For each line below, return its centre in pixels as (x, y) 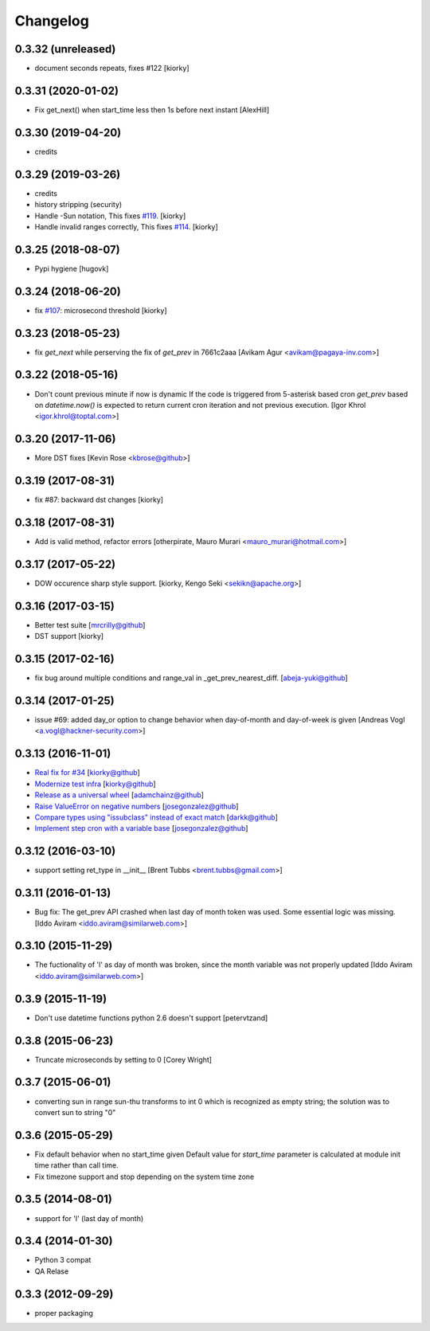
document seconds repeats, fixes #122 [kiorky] (112, 69)
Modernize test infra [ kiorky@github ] (95, 784)
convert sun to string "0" (75, 1112)
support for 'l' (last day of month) (89, 1218)
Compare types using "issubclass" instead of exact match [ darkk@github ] (156, 817)
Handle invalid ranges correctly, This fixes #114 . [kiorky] (126, 226)
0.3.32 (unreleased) (65, 49)
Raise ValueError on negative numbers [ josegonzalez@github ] (137, 806)
